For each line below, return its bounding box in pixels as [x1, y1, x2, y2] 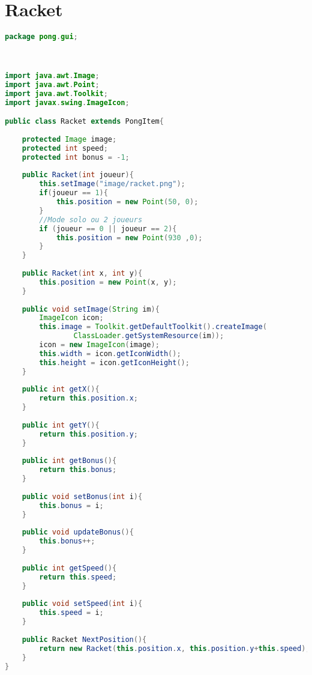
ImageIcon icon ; [39, 313, 104, 322]
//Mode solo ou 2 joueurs [39, 215, 143, 224]
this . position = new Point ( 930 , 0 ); [56, 233, 203, 242]
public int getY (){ [22, 420, 100, 429]
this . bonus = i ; [39, 501, 104, 510]
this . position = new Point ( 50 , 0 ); [56, 198, 199, 206]
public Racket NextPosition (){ [22, 635, 147, 644]
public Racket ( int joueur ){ [22, 171, 134, 180]
